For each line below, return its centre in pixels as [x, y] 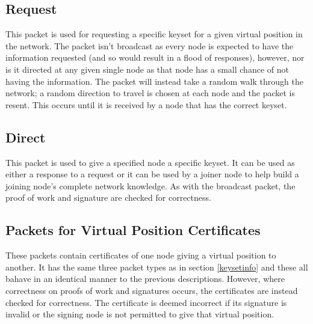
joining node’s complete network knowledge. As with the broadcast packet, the [150, 185]
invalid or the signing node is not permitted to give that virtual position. [140, 314]
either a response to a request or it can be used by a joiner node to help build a [152, 174]
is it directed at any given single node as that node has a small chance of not [147, 69]
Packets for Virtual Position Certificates [133, 230]
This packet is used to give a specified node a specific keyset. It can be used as [150, 162]
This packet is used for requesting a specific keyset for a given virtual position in [154, 34]
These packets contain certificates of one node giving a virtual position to [141, 255]
